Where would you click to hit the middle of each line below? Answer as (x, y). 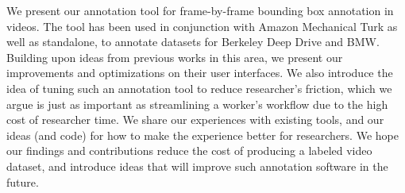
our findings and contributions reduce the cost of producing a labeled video (189, 151)
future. (23, 181)
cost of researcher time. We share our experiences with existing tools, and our (195, 120)
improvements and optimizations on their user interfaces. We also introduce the (200, 73)
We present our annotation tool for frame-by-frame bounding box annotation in (200, 10)
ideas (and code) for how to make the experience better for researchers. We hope (202, 135)
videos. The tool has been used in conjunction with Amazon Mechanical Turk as (202, 26)
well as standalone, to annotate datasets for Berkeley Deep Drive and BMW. (193, 42)
